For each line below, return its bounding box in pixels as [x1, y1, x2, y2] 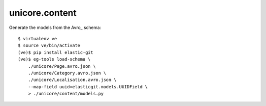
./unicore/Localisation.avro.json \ [28, 77, 117, 83]
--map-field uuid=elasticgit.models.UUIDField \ [28, 84, 148, 89]
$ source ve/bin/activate [18, 43, 81, 49]
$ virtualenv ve [18, 36, 57, 41]
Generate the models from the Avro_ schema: [9, 25, 101, 30]
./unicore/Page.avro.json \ [28, 63, 96, 69]
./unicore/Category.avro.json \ [28, 70, 106, 76]
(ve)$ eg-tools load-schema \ [18, 56, 91, 62]
